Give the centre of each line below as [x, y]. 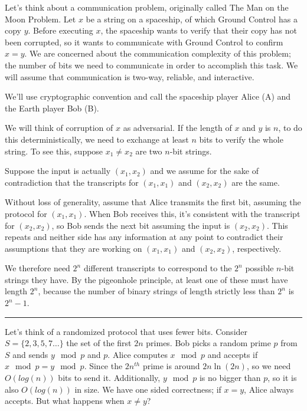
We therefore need [37, 268]
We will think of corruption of [59, 128]
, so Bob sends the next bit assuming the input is [141, 225]
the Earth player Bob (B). [52, 108]
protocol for [26, 213]
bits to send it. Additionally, [109, 378]
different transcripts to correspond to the [158, 268]
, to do [290, 128]
